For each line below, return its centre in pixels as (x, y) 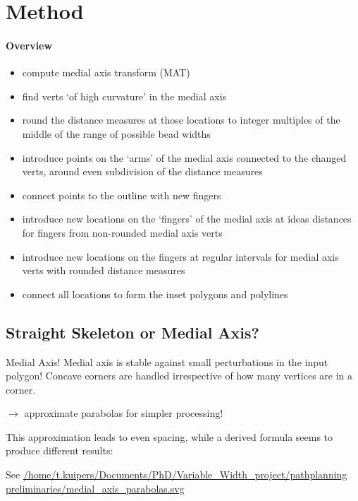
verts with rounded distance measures (104, 270)
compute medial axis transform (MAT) (106, 72)
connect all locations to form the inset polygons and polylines (155, 294)
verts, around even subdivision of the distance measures (142, 171)
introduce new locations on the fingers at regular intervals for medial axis (180, 256)
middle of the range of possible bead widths (116, 133)
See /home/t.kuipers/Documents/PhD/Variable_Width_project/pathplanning (177, 475)
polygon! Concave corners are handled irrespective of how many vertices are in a (179, 376)
